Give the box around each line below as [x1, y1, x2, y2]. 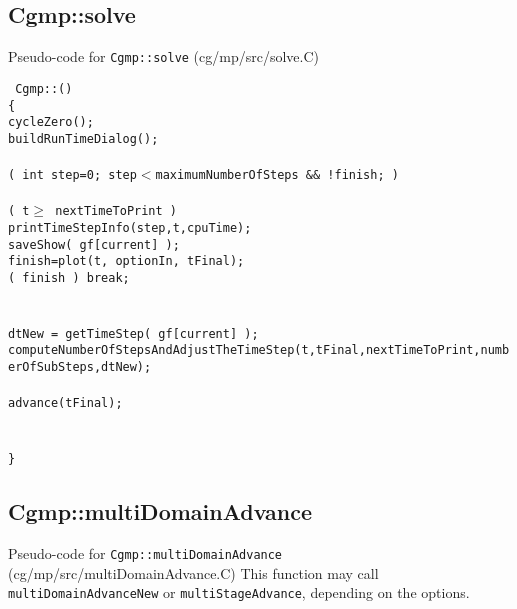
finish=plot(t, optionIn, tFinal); [8, 254, 245, 269]
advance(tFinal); [8, 396, 123, 411]
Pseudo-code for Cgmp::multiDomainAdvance [8, 543, 283, 564]
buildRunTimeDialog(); [8, 131, 159, 146]
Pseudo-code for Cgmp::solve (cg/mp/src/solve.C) [8, 46, 320, 67]
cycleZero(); [8, 115, 94, 130]
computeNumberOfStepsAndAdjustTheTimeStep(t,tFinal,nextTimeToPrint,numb [8, 343, 510, 358]
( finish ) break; [8, 270, 130, 285]
